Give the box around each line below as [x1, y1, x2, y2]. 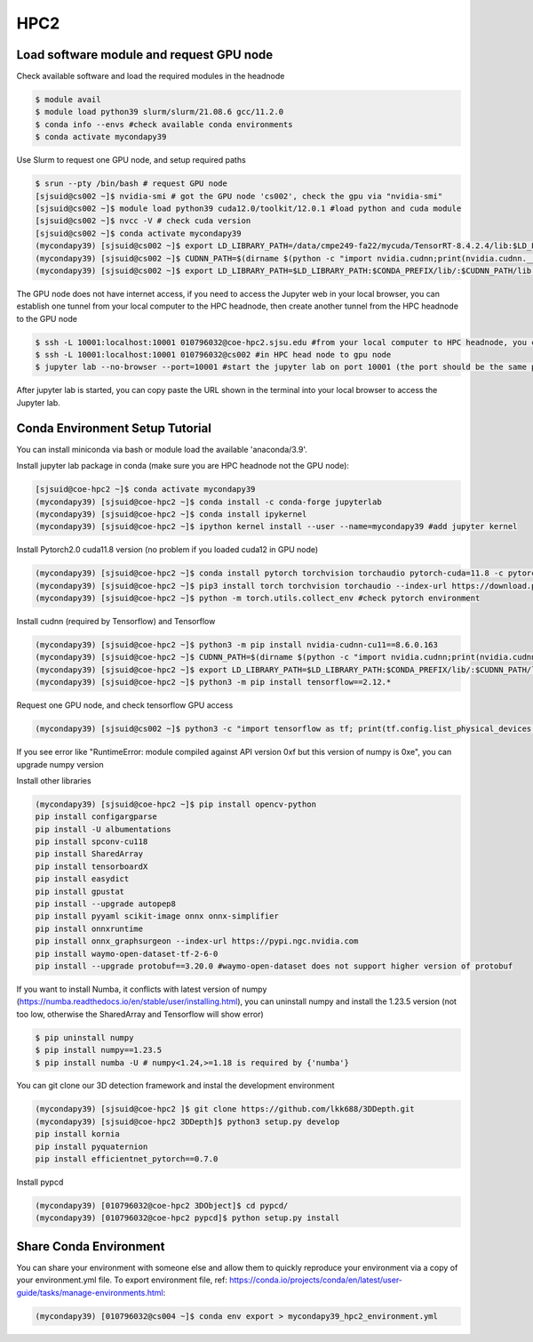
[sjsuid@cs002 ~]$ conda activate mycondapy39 [35, 228, 242, 238]
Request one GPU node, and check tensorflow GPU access [16, 700, 234, 711]
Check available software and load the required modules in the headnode [16, 71, 285, 82]
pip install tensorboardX [35, 861, 148, 872]
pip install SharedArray [35, 849, 144, 859]
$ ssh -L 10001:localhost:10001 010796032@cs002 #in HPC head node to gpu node [35, 350, 392, 360]
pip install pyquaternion [35, 1141, 148, 1152]
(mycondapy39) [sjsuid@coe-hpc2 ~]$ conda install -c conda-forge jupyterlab [35, 496, 382, 507]
